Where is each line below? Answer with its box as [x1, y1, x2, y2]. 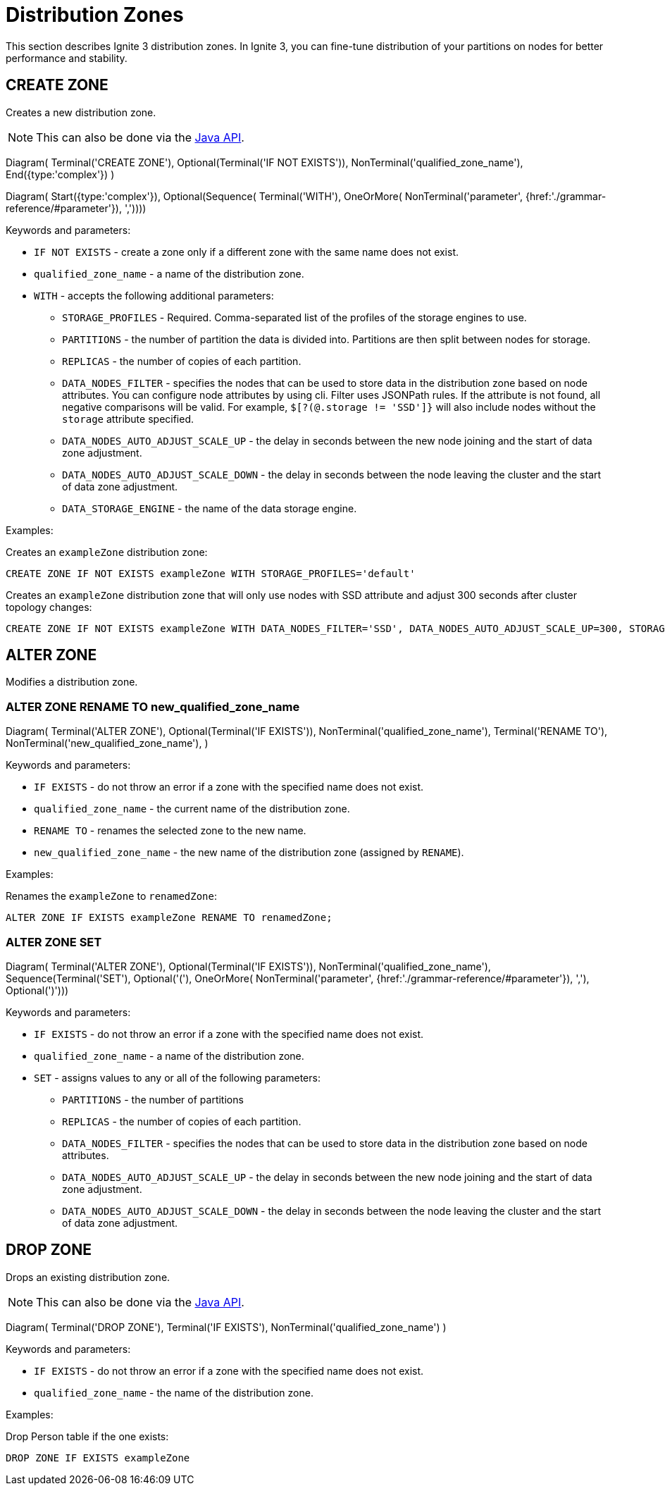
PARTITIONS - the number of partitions [62, 1093, 244, 1106]
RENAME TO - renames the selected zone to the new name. [34, 824, 306, 837]
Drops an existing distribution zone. [6, 1270, 170, 1283]
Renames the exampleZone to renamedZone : [6, 890, 218, 903]
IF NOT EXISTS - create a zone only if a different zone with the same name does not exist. [34, 245, 459, 258]
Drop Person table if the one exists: [6, 1430, 169, 1442]
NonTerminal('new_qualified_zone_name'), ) [6, 737, 209, 750]
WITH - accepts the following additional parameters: [34, 289, 274, 302]
